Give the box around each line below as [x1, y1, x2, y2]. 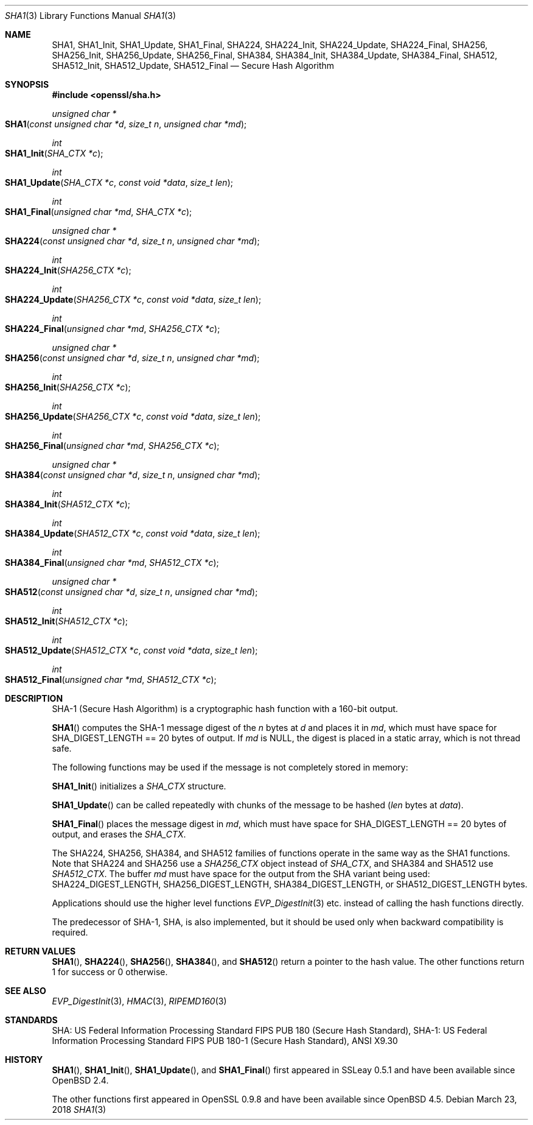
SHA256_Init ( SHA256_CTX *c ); [5, 382, 131, 392]
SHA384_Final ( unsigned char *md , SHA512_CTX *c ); [5, 557, 219, 568]
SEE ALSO [5, 986, 46, 996]
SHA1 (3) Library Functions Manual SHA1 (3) [5, 10, 176, 21]
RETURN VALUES [5, 946, 76, 956]
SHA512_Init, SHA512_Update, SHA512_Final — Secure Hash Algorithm [52, 60, 335, 71]
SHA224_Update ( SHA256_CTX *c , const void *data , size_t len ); [5, 294, 262, 305]
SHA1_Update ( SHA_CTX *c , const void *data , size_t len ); [5, 177, 233, 188]
